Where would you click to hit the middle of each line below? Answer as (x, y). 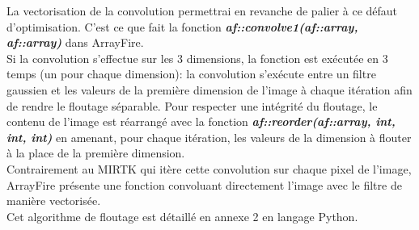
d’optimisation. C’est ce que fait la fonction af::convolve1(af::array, (182, 26)
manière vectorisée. (54, 201)
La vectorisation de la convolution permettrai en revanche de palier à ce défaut (202, 10)
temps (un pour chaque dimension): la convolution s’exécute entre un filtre (191, 74)
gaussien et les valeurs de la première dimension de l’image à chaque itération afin (209, 89)
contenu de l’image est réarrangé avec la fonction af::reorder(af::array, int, (201, 121)
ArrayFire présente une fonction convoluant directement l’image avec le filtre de (204, 184)
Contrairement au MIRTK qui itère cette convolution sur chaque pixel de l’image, (209, 168)
